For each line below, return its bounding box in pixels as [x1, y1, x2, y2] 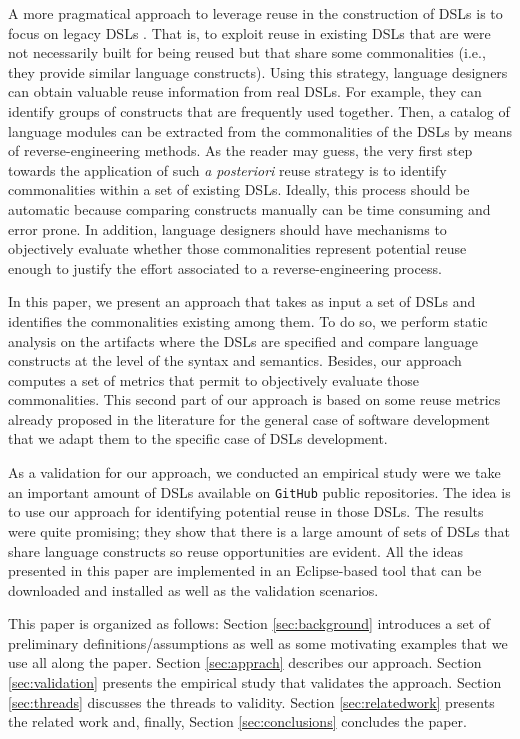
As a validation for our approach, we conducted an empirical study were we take [8, 462, 501, 483]
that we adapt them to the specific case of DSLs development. [8, 428, 388, 449]
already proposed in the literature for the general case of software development [8, 408, 490, 429]
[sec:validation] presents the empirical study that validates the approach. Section [8, 672, 502, 693]
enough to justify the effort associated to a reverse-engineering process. [8, 257, 442, 278]
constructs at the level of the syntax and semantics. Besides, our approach [8, 350, 462, 371]
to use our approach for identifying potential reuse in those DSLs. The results [8, 501, 484, 522]
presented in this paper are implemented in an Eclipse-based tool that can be [8, 560, 482, 581]
